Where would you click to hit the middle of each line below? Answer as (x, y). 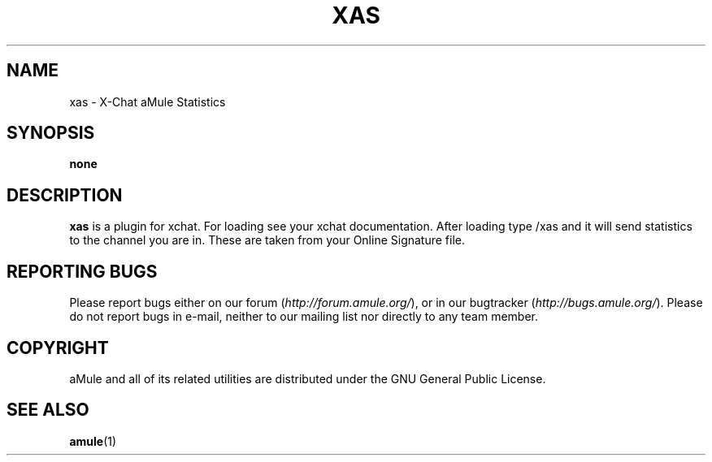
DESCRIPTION (65, 195)
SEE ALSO (48, 410)
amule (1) (93, 441)
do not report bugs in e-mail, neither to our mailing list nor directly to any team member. (304, 317)
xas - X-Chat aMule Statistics (148, 101)
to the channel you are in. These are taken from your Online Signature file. (267, 240)
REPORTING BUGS (82, 271)
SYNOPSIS (51, 133)
